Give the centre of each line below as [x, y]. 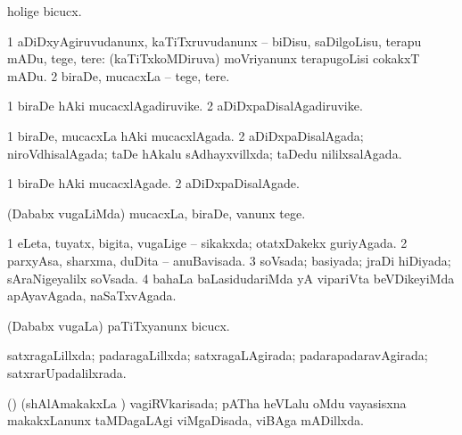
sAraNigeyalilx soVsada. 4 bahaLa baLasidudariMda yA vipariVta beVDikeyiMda [231, 278]
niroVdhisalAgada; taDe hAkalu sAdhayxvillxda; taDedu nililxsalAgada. [205, 153]
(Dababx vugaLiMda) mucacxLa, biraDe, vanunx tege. [157, 213]
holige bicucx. [45, 11]
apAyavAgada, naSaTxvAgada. [92, 295]
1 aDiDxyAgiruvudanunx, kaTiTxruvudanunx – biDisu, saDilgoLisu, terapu [214, 41]
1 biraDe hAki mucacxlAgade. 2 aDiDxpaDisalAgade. [153, 183]
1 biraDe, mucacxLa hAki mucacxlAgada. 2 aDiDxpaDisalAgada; [186, 135]
